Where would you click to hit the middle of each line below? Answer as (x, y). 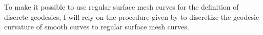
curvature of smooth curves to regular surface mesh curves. (97, 27)
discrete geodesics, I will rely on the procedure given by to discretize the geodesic (132, 16)
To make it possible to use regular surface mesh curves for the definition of (122, 7)
